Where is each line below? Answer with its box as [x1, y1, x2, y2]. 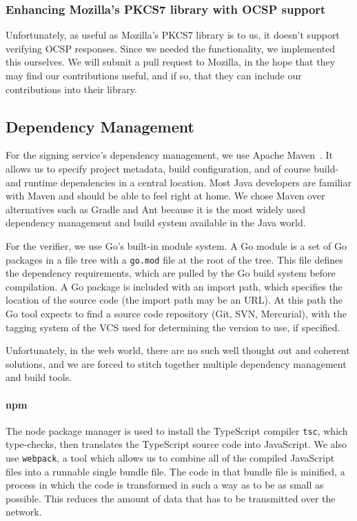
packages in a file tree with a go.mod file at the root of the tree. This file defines [6, 252, 343, 266]
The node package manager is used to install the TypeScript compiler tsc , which [6, 423, 348, 438]
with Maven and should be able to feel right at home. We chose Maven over [6, 188, 325, 203]
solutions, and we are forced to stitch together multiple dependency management [6, 356, 347, 371]
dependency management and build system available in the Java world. [6, 215, 306, 230]
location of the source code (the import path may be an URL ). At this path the [6, 293, 343, 307]
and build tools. [6, 370, 72, 384]
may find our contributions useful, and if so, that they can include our [6, 68, 302, 82]
